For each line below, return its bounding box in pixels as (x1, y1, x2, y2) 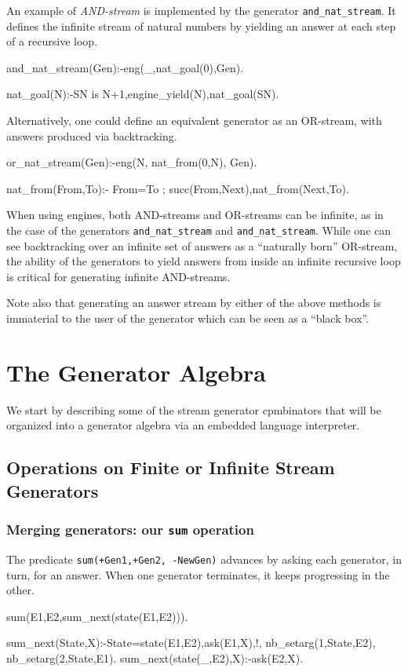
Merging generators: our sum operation (6, 520, 254, 539)
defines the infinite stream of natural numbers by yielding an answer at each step (6, 17, 396, 34)
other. (6, 582, 35, 598)
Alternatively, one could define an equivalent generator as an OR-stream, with (6, 112, 382, 129)
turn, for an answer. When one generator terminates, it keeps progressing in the (6, 566, 390, 583)
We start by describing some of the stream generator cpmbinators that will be (6, 401, 381, 418)
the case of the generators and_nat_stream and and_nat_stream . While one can (6, 222, 392, 238)
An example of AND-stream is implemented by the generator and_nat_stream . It (6, 2, 396, 18)
